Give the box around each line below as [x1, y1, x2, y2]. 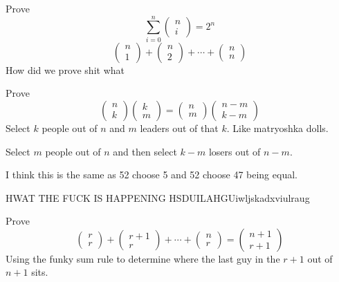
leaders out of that [140, 120, 219, 135]
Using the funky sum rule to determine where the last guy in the [6, 251, 280, 265]
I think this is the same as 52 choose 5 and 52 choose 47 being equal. [6, 167, 297, 182]
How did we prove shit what [6, 62, 125, 77]
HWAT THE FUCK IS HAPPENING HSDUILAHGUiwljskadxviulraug [6, 190, 310, 205]
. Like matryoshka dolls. [226, 120, 329, 135]
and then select [113, 144, 177, 158]
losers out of [208, 144, 261, 158]
